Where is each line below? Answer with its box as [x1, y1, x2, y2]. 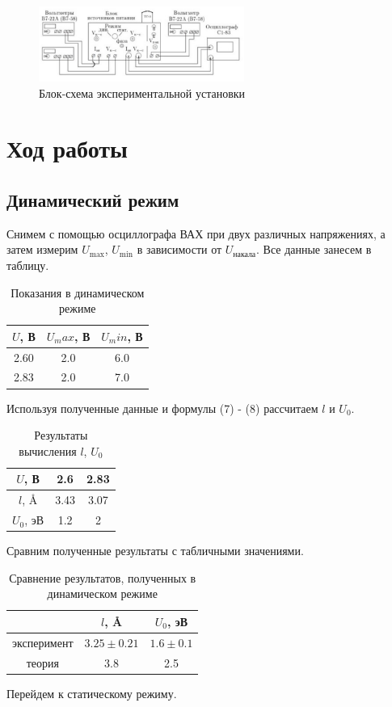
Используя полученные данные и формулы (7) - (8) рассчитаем [6, 399, 318, 416]
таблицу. [6, 257, 49, 274]
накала [233, 250, 256, 259]
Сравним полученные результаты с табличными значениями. [6, 542, 304, 559]
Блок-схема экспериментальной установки [39, 84, 246, 101]
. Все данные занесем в [255, 241, 372, 258]
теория [26, 654, 59, 671]
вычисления [19, 442, 77, 459]
